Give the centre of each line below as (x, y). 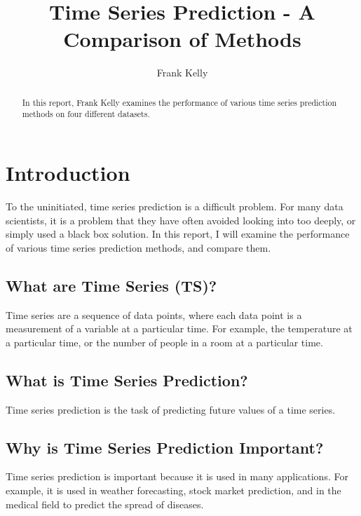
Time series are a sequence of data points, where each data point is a (154, 314)
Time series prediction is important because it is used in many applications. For (177, 476)
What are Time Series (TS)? (111, 285)
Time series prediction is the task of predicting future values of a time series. (171, 409)
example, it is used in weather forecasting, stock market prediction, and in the (173, 490)
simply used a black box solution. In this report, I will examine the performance (178, 234)
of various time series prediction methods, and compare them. (138, 247)
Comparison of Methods (182, 39)
